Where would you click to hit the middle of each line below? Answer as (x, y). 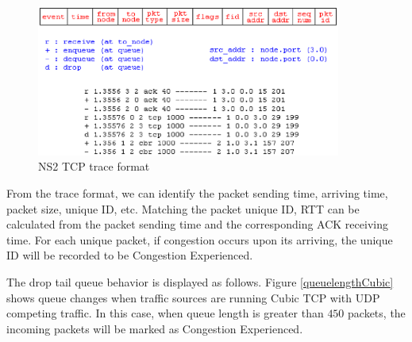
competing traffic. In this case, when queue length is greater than (165, 313)
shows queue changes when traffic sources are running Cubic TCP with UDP (193, 297)
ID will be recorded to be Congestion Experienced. (130, 255)
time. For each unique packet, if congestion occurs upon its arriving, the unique (200, 239)
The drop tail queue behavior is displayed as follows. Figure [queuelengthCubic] (200, 282)
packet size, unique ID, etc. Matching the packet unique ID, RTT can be (183, 208)
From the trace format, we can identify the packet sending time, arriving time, (197, 193)
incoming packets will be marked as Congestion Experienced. (155, 328)
